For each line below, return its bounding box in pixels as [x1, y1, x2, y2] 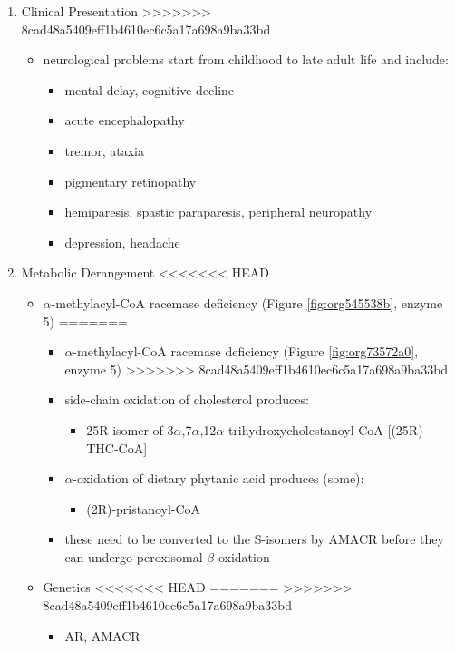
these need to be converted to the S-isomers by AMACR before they [64, 530, 444, 549]
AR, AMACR [64, 626, 140, 645]
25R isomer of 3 [86, 420, 174, 439]
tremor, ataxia [64, 141, 144, 160]
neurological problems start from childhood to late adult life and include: [43, 50, 449, 69]
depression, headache [64, 232, 180, 251]
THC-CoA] [86, 438, 148, 457]
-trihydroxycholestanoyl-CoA [224, 420, 383, 439]
